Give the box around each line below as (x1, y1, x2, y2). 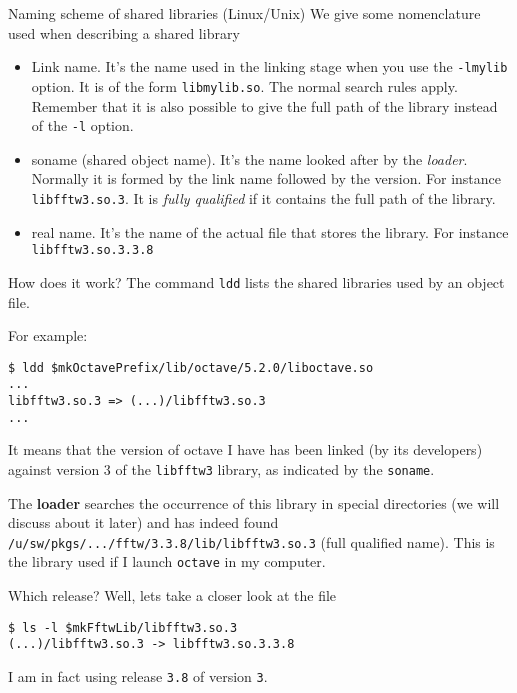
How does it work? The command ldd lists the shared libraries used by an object (8, 271, 505, 292)
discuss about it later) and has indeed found (8, 512, 279, 533)
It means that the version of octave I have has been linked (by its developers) (8, 439, 483, 460)
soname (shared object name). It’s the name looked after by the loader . (31, 148, 468, 169)
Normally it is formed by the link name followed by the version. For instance (31, 168, 501, 189)
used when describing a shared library (8, 22, 240, 43)
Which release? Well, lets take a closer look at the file (8, 585, 337, 606)
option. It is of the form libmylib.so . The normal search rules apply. (31, 75, 458, 96)
